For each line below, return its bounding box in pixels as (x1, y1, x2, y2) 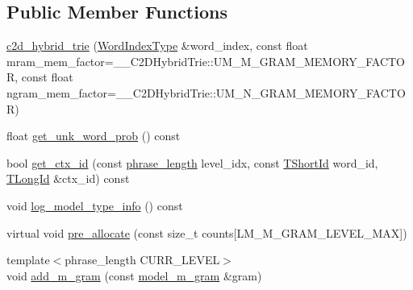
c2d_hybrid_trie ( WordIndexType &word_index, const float (6, 37, 308, 54)
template (6, 251, 50, 268)
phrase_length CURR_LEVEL (65, 251, 220, 268)
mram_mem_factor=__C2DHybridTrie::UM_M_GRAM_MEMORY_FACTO (6, 52, 406, 69)
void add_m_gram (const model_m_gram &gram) (6, 267, 262, 284)
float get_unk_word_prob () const (6, 127, 181, 144)
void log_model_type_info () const (6, 197, 183, 213)
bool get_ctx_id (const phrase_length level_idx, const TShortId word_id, (6, 154, 378, 171)
